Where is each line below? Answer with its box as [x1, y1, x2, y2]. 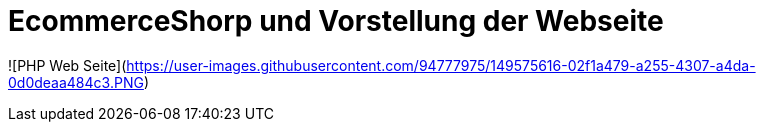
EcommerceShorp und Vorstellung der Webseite [8, 4, 664, 38]
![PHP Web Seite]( [8, 56, 127, 74]
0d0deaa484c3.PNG [8, 73, 144, 91]
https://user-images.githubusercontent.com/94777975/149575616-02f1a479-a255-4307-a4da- [126, 56, 756, 74]
